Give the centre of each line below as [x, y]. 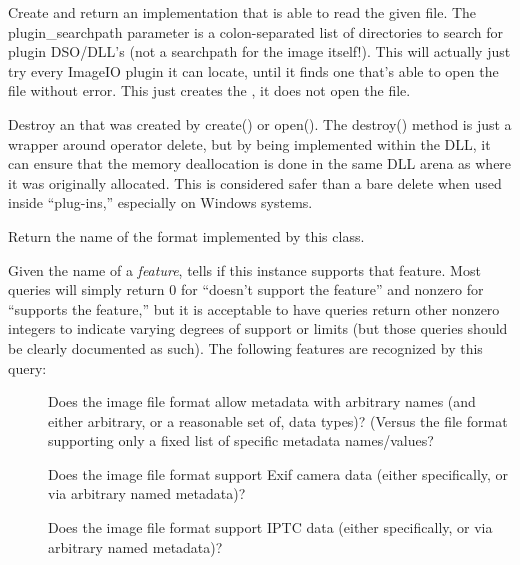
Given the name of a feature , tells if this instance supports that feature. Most [244, 269]
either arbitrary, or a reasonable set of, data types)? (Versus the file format [278, 420]
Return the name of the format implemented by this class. [186, 235]
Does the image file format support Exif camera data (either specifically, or [278, 473]
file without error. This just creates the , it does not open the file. [209, 90]
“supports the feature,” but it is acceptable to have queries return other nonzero [254, 308]
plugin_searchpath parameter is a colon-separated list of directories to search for [256, 31]
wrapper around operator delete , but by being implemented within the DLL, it [249, 143]
